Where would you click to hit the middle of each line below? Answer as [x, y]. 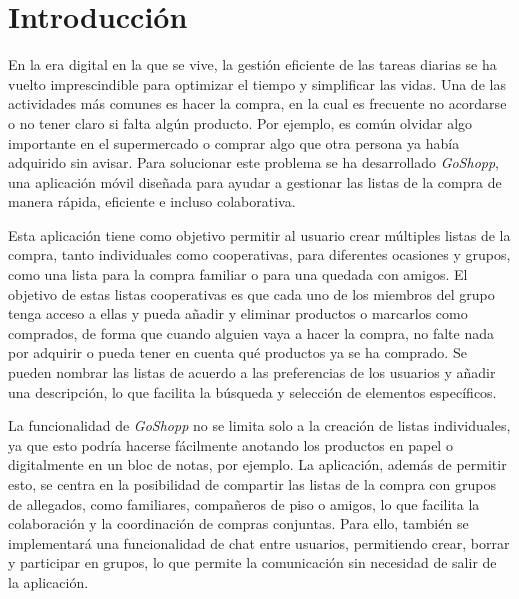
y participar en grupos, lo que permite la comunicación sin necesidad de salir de [252, 562]
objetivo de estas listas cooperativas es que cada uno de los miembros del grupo [251, 293]
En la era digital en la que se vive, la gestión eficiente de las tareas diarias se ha [252, 64]
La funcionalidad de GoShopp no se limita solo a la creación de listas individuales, [259, 425]
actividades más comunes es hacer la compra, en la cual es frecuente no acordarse [257, 103]
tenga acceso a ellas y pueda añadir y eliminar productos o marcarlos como [238, 313]
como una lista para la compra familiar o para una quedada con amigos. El [238, 274]
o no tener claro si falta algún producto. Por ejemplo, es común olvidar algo [240, 122]
